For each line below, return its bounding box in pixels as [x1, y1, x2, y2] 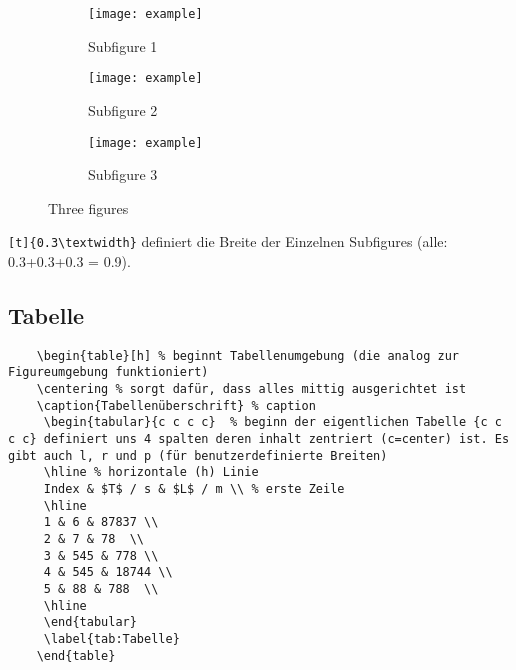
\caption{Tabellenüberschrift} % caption [36, 398, 316, 413]
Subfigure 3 [88, 164, 158, 185]
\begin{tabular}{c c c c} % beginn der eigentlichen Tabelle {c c [43, 415, 502, 430]
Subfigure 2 [88, 99, 158, 120]
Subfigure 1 [88, 35, 158, 56]
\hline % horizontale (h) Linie [43, 465, 259, 480]
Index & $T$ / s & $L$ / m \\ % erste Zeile [43, 482, 345, 497]
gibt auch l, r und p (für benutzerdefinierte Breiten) [8, 448, 388, 463]
